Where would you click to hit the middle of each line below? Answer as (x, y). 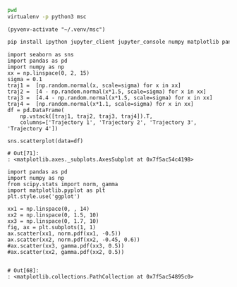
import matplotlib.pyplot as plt (56, 190)
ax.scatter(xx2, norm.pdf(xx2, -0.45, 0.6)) (74, 240)
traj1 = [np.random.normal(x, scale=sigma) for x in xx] (94, 85)
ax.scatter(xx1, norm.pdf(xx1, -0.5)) (64, 233)
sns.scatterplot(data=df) (45, 141)
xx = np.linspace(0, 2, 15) (49, 73)
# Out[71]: (23, 153)
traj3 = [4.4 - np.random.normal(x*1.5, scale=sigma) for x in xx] (110, 98)
